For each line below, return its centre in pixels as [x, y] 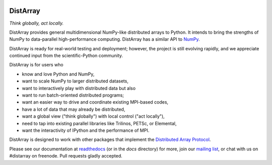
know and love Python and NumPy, [58, 74]
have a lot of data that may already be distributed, [74, 109]
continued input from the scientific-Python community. [66, 56]
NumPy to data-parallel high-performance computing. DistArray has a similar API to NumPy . [105, 39]
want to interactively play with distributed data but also [79, 88]
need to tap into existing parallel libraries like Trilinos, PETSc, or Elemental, [99, 123]
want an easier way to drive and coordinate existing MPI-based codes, [95, 102]
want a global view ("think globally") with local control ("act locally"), [93, 116]
